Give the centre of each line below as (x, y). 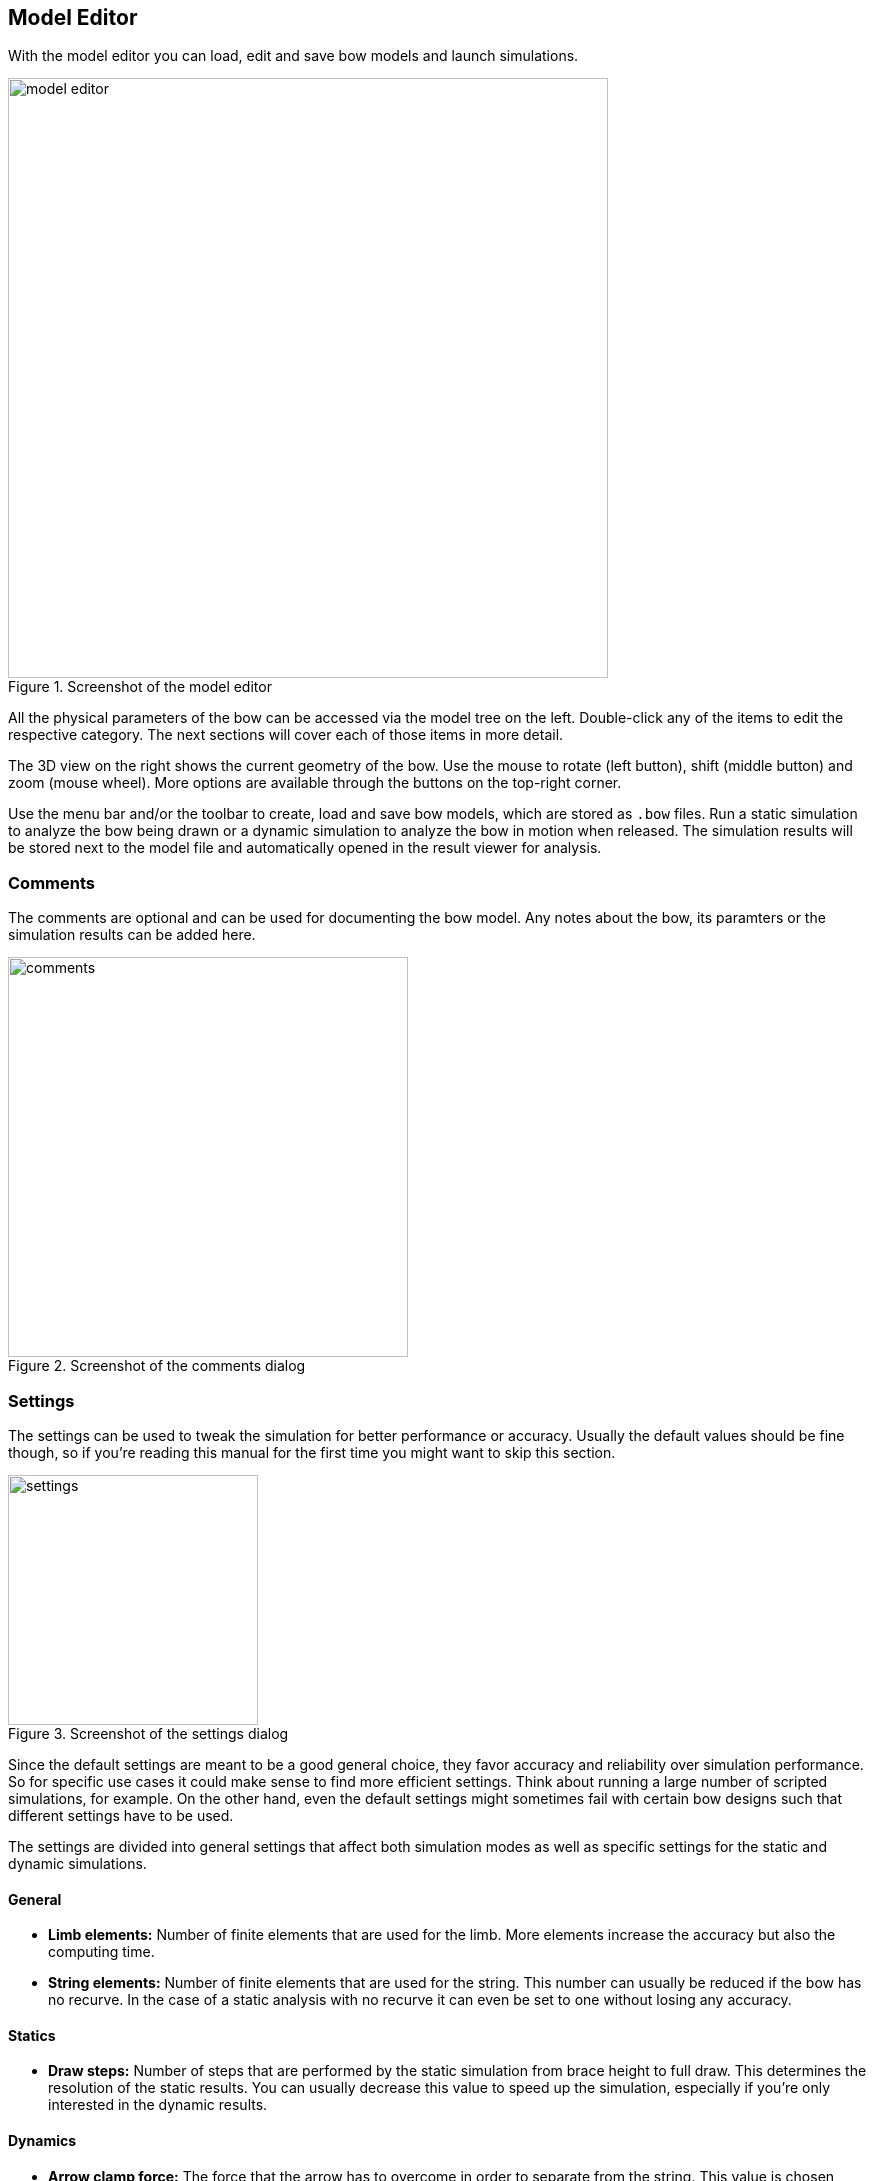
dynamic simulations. (77, 1863)
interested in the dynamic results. (158, 2105)
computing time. (101, 1952)
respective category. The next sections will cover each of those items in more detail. (286, 735)
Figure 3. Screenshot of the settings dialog (148, 1733)
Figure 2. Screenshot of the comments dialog (157, 1366)
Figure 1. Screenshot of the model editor (140, 687)
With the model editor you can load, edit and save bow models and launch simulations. (293, 56)
